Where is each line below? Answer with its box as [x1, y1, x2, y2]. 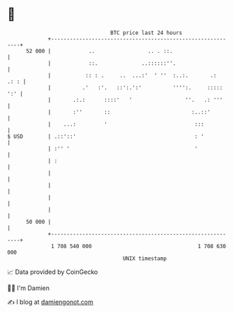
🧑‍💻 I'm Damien [7, 284, 50, 292]
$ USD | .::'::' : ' [7, 132, 204, 140]
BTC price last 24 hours [110, 29, 183, 36]
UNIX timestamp [122, 254, 167, 262]
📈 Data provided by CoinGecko [7, 268, 98, 276]
